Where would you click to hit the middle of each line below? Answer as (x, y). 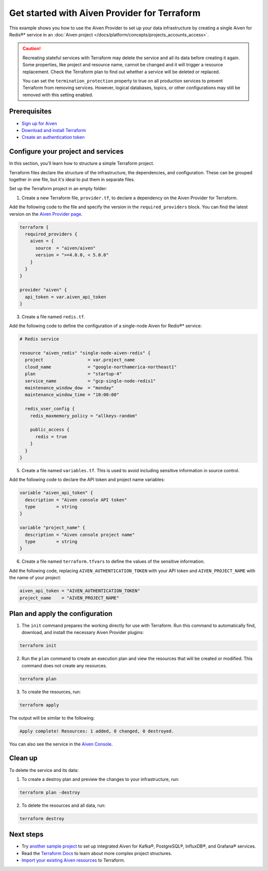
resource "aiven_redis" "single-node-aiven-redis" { (85, 353)
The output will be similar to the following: (52, 718)
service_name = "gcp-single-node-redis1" (90, 381)
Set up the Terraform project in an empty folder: (58, 189)
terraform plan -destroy (50, 792)
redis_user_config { (50, 409)
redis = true (51, 436)
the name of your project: (35, 578)
